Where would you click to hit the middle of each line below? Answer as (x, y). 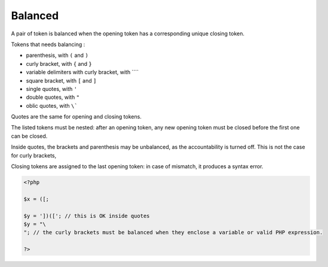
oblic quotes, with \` (52, 105)
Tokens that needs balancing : (48, 44)
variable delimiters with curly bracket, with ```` (82, 72)
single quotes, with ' (52, 89)
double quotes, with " (53, 97)
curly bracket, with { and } (59, 63)
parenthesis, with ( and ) (57, 55)
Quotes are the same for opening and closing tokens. (76, 117)
